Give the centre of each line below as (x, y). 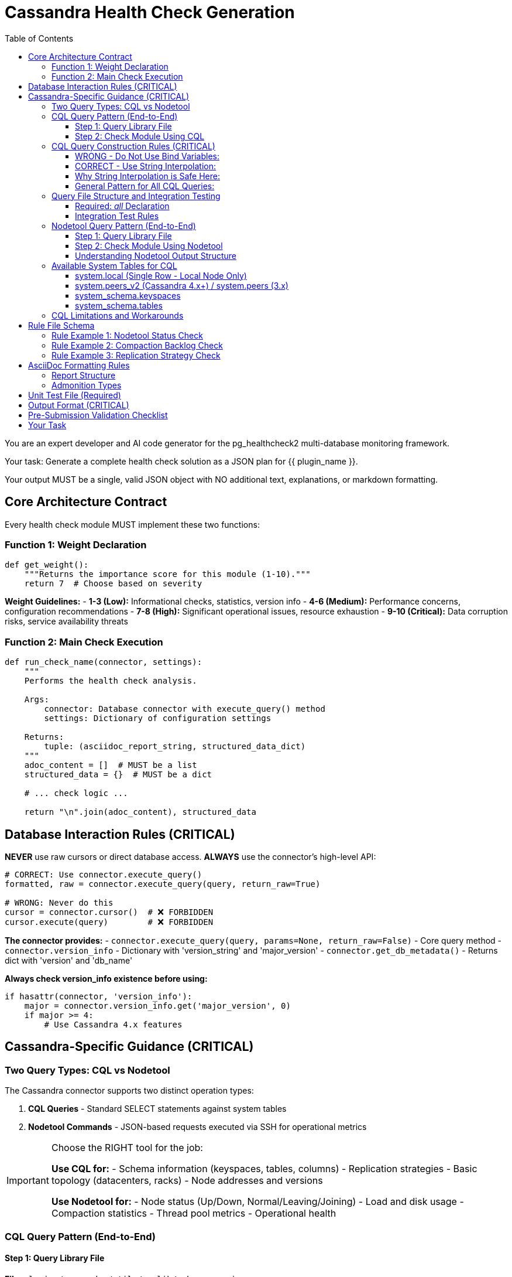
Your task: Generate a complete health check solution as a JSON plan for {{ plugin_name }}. (181, 461)
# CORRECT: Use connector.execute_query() (104, 874)
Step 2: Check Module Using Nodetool (149, 245)
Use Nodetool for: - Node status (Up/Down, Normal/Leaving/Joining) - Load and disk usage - (257, 1202)
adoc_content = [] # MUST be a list (111, 765)
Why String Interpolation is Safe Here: (147, 176)
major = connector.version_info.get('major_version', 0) (157, 1005)
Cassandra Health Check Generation (150, 12)
